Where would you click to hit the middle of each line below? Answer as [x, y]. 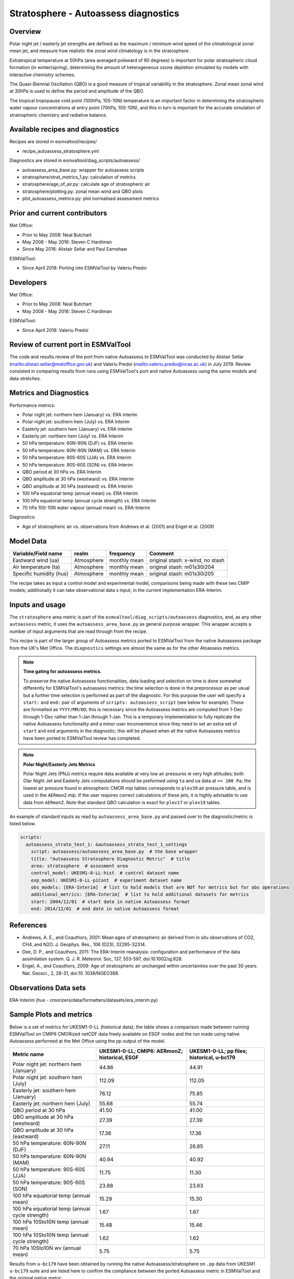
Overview [25, 31]
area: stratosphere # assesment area [79, 866]
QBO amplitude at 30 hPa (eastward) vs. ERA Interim [77, 486]
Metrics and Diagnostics [49, 393]
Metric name [28, 1054]
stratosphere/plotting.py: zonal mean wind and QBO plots [82, 191]
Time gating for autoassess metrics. [63, 671]
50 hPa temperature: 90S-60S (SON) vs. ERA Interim [78, 465]
